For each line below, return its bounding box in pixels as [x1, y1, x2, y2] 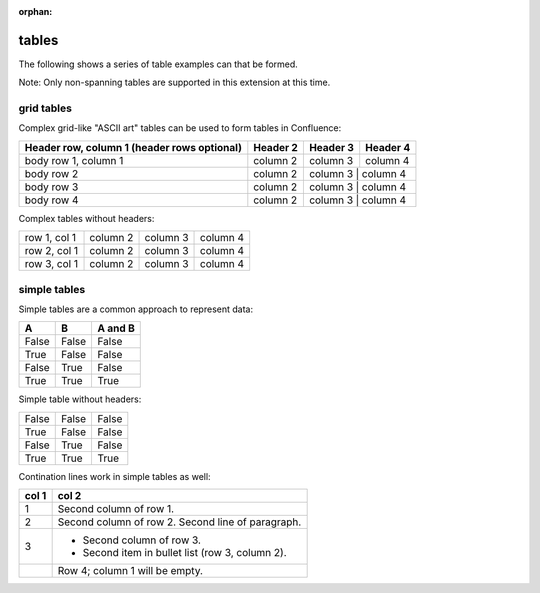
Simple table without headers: [18, 393, 142, 405]
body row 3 [24, 180, 79, 194]
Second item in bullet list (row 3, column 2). [82, 546, 287, 560]
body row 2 [24, 166, 79, 180]
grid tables [18, 101, 72, 115]
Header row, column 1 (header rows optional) [24, 140, 242, 154]
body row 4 [24, 193, 79, 207]
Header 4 [365, 140, 411, 154]
